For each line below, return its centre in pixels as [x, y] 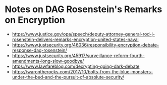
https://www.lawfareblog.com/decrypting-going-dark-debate [76, 66]
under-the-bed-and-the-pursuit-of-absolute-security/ [68, 77]
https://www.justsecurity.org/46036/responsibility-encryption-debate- [86, 45]
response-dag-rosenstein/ [40, 50]
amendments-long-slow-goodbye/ [48, 61]
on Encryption [35, 20]
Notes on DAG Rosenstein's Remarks [83, 9]
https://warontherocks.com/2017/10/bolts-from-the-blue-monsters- [82, 71]
